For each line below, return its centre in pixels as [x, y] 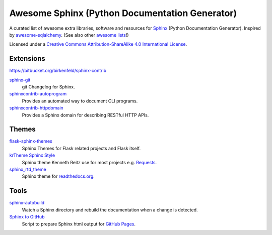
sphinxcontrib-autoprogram [38, 94]
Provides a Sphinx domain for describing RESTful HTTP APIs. [85, 115]
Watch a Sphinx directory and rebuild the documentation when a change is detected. [110, 210]
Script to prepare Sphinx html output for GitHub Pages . [79, 224]
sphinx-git [20, 80]
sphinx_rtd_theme [28, 169]
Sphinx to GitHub [27, 217]
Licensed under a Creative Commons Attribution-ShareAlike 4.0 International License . [98, 44]
